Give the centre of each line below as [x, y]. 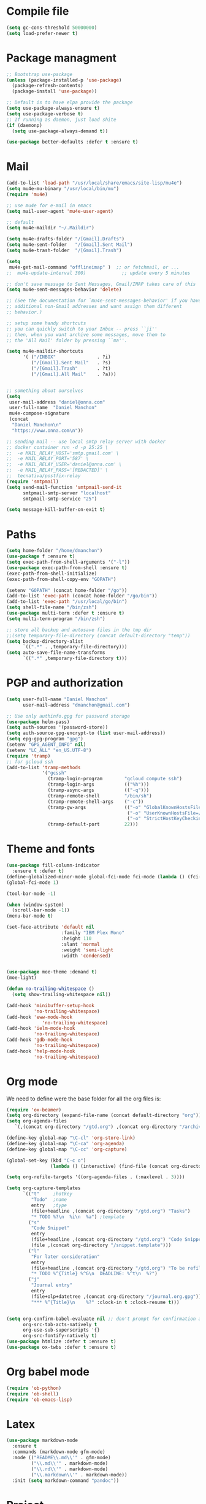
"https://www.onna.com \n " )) [48, 431]
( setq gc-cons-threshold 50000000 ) [52, 28]
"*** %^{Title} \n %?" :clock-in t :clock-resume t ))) [105, 1302]
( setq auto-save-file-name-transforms [56, 653]
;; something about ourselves [45, 391]
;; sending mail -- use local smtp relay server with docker [86, 442]
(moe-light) [21, 978]
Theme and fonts [51, 849]
